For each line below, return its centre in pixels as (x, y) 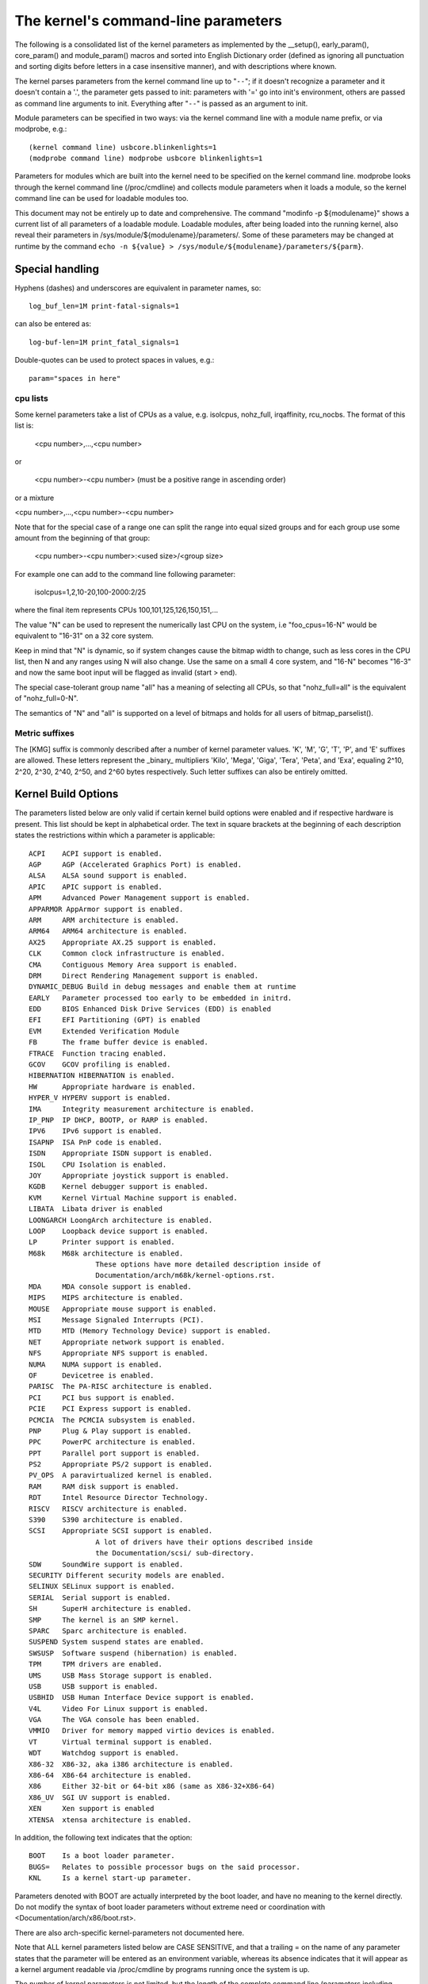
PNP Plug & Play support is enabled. (110, 1431)
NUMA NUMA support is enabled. (96, 1364)
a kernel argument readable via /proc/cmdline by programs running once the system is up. (162, 1969)
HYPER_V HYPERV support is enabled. (100, 1098)
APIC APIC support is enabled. (96, 886)
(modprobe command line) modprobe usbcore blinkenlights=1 (146, 158)
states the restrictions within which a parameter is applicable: (115, 835)
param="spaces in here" (75, 378)
